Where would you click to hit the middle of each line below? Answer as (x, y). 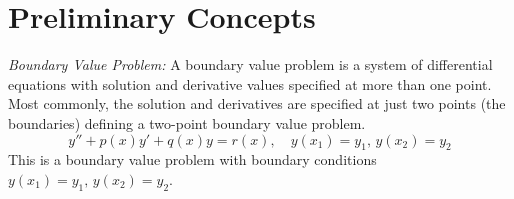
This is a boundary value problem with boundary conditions (192, 159)
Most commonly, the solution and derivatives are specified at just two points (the (257, 103)
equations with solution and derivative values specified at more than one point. (250, 83)
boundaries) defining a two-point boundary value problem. (187, 122)
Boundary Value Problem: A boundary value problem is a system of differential (250, 64)
